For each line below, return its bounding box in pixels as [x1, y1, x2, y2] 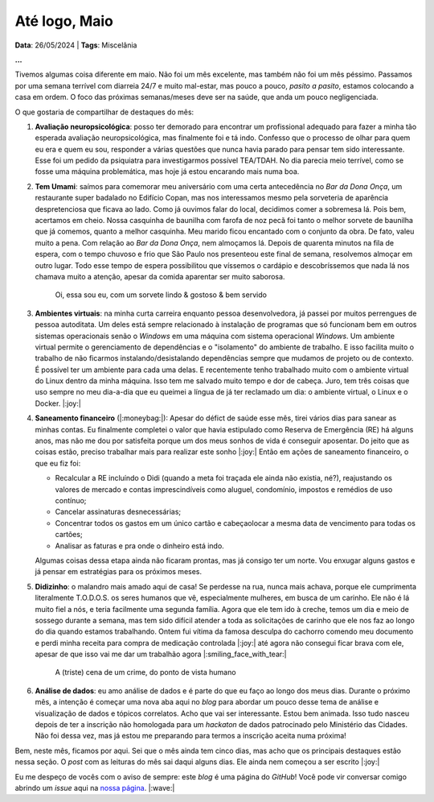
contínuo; [55, 496, 87, 505]
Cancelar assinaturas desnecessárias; [55, 507, 182, 517]
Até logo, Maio [14, 12, 114, 30]
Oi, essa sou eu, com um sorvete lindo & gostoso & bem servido [55, 290, 267, 300]
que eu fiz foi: [35, 458, 81, 468]
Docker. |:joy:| [35, 399, 82, 408]
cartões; [55, 530, 84, 539]
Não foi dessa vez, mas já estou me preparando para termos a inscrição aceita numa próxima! [35, 731, 347, 741]
